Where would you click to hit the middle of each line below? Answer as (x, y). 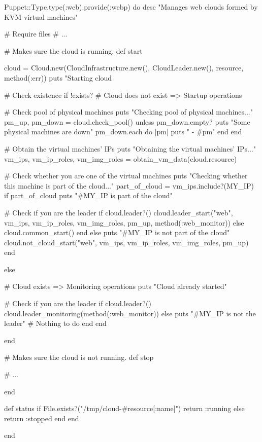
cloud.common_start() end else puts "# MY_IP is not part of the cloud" (117, 232)
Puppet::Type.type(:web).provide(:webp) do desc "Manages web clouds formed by (131, 7)
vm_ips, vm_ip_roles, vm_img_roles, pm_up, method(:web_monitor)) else (124, 222)
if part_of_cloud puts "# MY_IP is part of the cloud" (88, 195)
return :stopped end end (42, 418)
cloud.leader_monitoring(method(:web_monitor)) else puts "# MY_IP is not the (130, 313)
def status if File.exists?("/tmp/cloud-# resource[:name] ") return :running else (124, 408)
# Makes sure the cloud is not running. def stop (79, 357)
